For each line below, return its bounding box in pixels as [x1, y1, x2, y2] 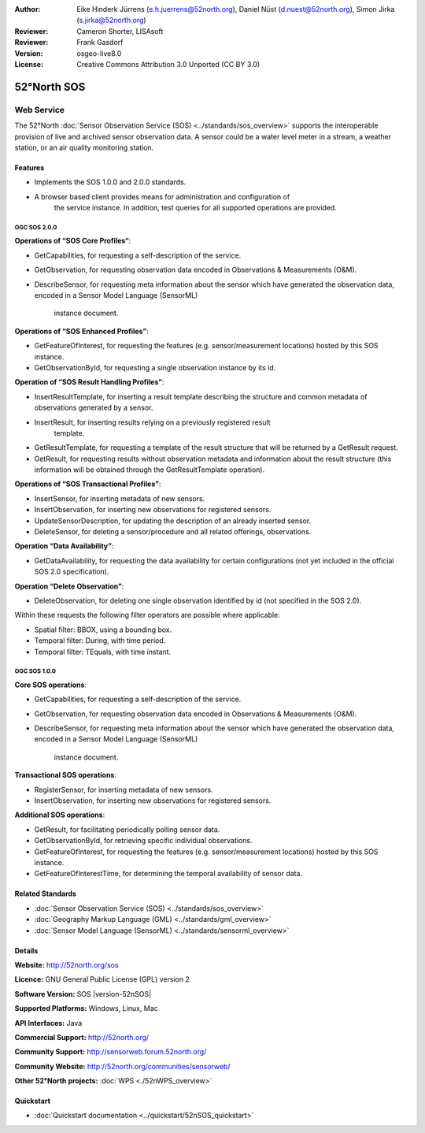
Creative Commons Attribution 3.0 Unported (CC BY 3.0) [76, 59, 261, 69]
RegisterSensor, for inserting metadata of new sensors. [34, 785, 213, 794]
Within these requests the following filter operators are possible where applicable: [14, 611, 281, 620]
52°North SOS [14, 80, 86, 94]
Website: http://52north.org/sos [14, 960, 119, 969]
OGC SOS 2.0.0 [14, 223, 57, 232]
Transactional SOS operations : [14, 771, 117, 780]
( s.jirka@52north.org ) [76, 16, 146, 25]
